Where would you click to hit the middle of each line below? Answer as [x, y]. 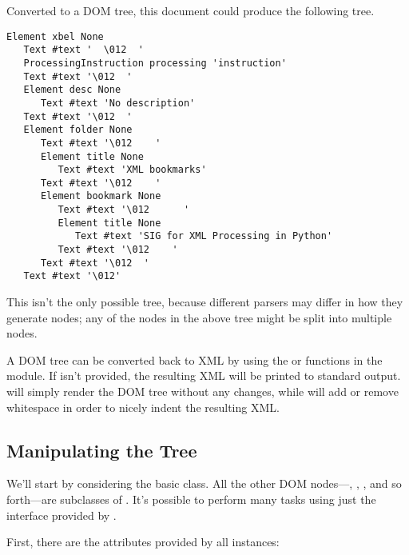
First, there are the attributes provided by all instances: [143, 542]
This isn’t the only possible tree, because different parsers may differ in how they [205, 302]
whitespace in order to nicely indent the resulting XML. [143, 407]
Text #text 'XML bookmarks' [132, 170]
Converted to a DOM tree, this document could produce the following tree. [191, 10]
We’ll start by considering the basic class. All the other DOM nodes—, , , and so [204, 483]
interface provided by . [62, 515]
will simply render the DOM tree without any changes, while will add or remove [203, 391]
